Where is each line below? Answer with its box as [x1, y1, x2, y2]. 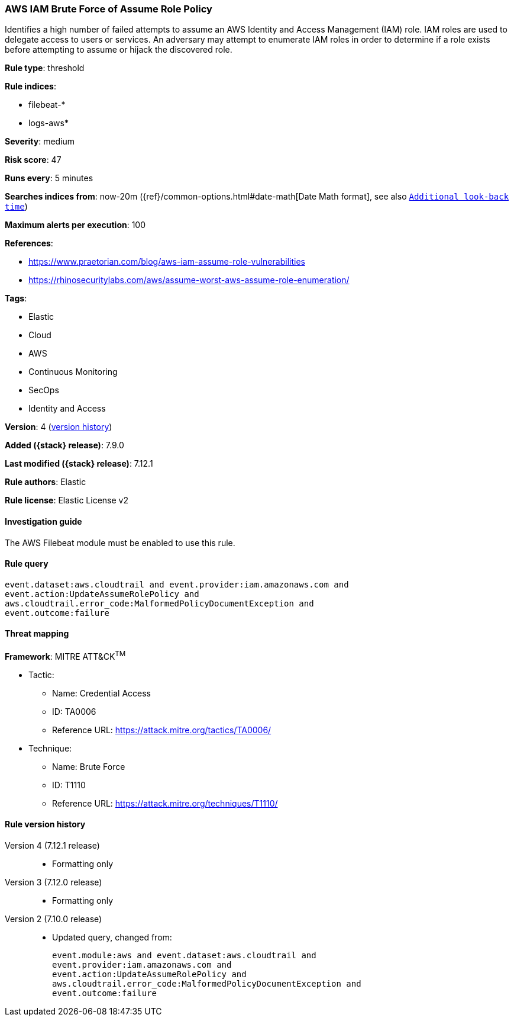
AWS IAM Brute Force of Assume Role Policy [5, 3, 212, 15]
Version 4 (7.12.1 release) [5, 840, 100, 850]
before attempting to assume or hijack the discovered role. [5, 44, 232, 55]
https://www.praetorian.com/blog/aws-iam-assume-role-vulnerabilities [28, 256, 305, 267]
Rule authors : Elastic [5, 477, 86, 487]
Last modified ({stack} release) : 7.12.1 [5, 458, 153, 469]
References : [5, 238, 53, 249]
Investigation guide [5, 516, 82, 526]
